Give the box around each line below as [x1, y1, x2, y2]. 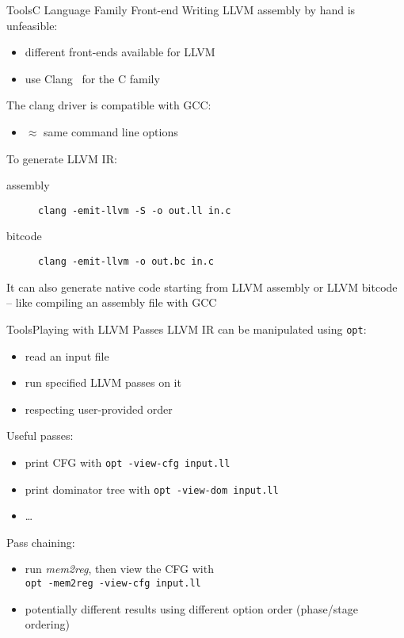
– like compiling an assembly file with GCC [6, 294, 217, 311]
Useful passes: [6, 427, 74, 444]
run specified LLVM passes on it [25, 374, 181, 391]
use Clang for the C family [25, 70, 160, 86]
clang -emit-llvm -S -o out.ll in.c [38, 204, 231, 216]
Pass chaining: [6, 533, 75, 550]
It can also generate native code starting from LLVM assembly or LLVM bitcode [6, 278, 398, 295]
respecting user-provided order [25, 400, 173, 417]
